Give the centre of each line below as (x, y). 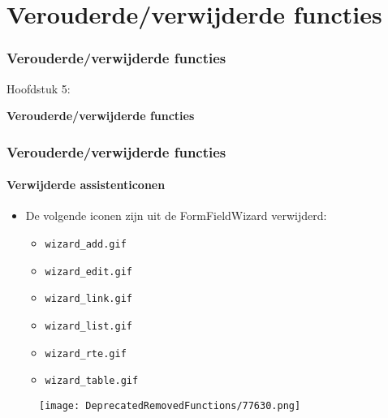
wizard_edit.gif (88, 271)
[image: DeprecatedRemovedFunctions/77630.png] (170, 405)
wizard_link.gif (88, 299)
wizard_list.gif (88, 326)
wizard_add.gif (86, 245)
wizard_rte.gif (86, 353)
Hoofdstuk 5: (39, 88)
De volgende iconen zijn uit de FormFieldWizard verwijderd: (176, 215)
